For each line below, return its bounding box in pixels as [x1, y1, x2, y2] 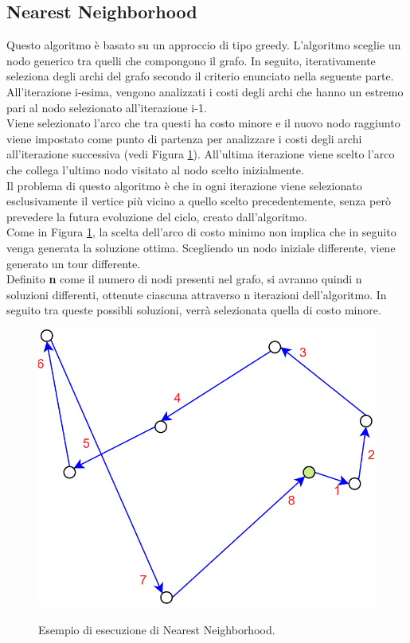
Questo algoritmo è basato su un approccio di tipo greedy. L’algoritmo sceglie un [6, 37, 401, 53]
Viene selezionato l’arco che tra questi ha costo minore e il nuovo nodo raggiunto [6, 115, 400, 131]
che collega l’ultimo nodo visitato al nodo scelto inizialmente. [6, 161, 304, 177]
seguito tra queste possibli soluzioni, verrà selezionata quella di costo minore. [6, 302, 381, 318]
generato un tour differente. [6, 255, 141, 271]
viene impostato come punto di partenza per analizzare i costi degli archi [6, 130, 362, 146]
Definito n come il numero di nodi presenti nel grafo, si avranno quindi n [6, 271, 362, 287]
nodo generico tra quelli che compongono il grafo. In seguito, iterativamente [6, 52, 376, 68]
